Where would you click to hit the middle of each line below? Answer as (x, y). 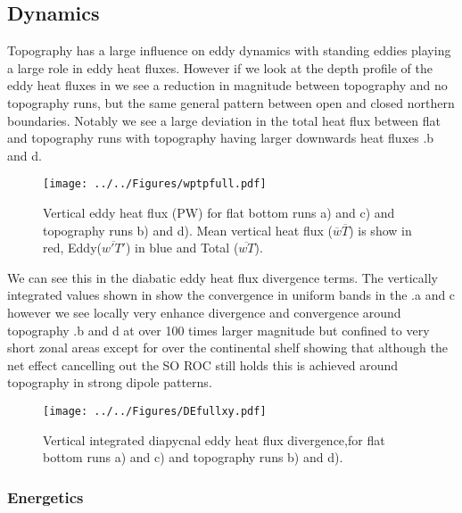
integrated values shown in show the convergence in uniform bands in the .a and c (231, 295)
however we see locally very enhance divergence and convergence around (204, 312)
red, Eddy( (72, 248)
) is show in (380, 230)
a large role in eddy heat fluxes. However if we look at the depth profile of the (220, 67)
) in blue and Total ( (182, 248)
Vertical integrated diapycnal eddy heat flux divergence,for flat (214, 439)
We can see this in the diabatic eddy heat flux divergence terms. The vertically (223, 277)
